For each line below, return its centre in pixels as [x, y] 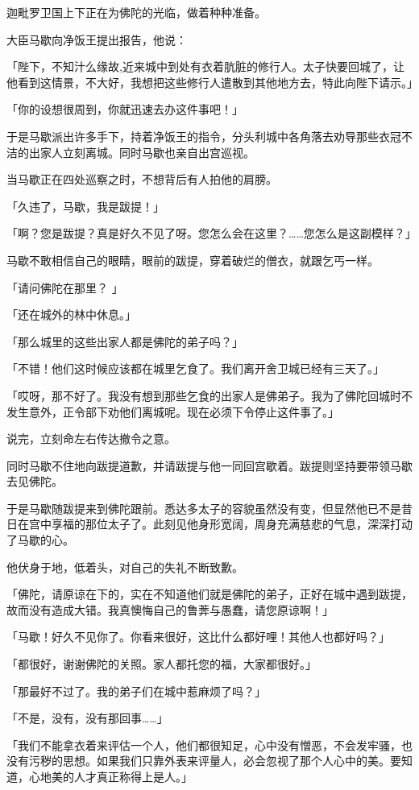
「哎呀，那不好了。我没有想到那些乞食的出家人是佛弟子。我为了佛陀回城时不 [209, 395]
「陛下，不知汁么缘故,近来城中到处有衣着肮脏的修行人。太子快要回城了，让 [205, 66]
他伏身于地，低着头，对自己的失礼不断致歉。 [125, 567]
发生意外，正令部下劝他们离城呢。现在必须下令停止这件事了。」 [173, 411]
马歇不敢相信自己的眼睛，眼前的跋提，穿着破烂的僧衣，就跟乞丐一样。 [193, 260]
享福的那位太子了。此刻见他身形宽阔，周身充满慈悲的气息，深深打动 [232, 524]
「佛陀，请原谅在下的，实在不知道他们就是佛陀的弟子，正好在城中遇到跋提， [209, 594]
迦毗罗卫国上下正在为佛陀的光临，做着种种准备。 [136, 12]
